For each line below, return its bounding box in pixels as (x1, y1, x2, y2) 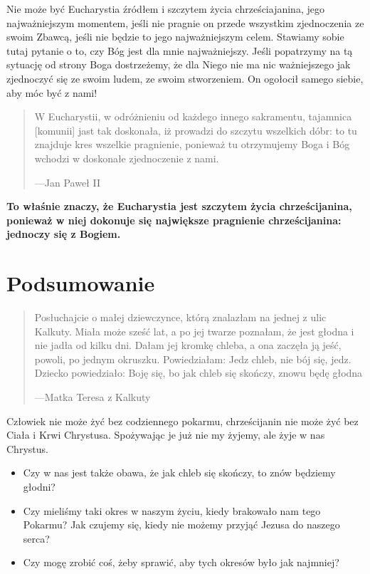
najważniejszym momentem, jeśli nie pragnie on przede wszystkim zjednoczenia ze (6, 15, 364, 30)
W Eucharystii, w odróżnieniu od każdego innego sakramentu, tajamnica (34, 109, 352, 124)
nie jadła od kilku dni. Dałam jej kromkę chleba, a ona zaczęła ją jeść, (34, 338, 342, 353)
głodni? (23, 479, 55, 494)
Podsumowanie (6, 268, 155, 298)
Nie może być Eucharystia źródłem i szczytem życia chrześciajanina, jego (6, 1, 324, 16)
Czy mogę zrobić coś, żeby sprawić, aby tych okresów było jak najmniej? (23, 555, 339, 570)
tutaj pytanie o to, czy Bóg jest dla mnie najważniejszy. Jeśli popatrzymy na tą (6, 43, 353, 58)
